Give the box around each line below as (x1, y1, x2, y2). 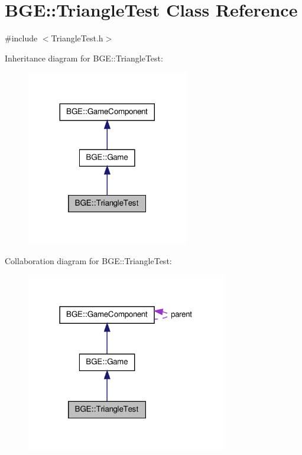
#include (5, 32, 38, 44)
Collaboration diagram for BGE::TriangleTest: (5, 254, 172, 266)
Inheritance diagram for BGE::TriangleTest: (5, 51, 163, 64)
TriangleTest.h (51, 32, 103, 44)
